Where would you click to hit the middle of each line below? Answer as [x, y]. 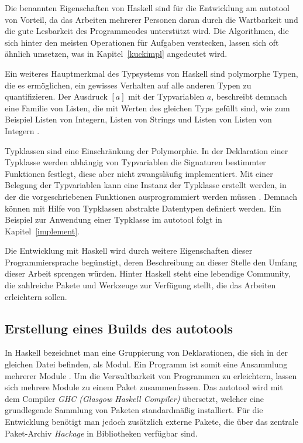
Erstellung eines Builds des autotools [119, 328]
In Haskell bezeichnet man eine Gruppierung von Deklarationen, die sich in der [147, 352]
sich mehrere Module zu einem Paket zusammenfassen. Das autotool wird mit [144, 387]
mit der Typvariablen [166, 96]
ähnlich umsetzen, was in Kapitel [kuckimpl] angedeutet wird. [116, 54]
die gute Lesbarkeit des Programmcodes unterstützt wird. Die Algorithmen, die [147, 31]
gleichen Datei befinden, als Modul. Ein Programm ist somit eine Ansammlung [146, 364]
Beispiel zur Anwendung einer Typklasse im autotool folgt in [113, 219]
